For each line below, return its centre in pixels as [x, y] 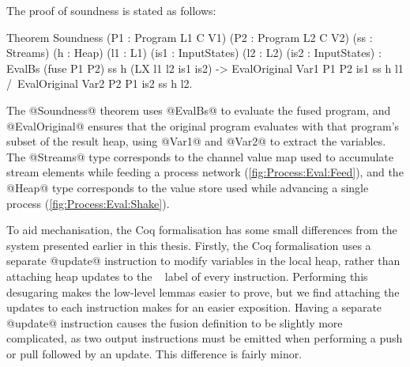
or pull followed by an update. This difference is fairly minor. [154, 353]
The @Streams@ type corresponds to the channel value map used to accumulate [200, 156]
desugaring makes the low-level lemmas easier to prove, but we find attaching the [203, 291]
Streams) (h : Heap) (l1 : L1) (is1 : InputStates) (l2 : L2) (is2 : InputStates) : [194, 53]
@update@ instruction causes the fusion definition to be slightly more [175, 322]
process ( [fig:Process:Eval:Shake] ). [88, 203]
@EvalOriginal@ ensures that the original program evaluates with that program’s [203, 125]
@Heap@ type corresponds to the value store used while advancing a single [188, 187]
